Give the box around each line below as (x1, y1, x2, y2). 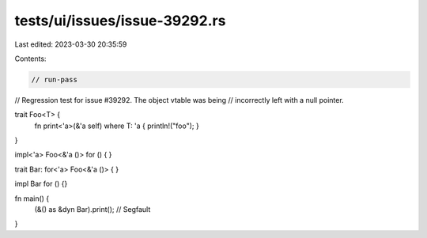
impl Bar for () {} (14, 179, 68, 189)
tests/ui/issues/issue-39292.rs (14, 12, 226, 29)
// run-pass (31, 75, 78, 84)
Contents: (14, 54, 47, 63)
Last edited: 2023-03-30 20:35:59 (14, 40, 127, 49)
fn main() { (14, 194, 50, 203)
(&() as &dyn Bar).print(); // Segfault (34, 205, 151, 214)
